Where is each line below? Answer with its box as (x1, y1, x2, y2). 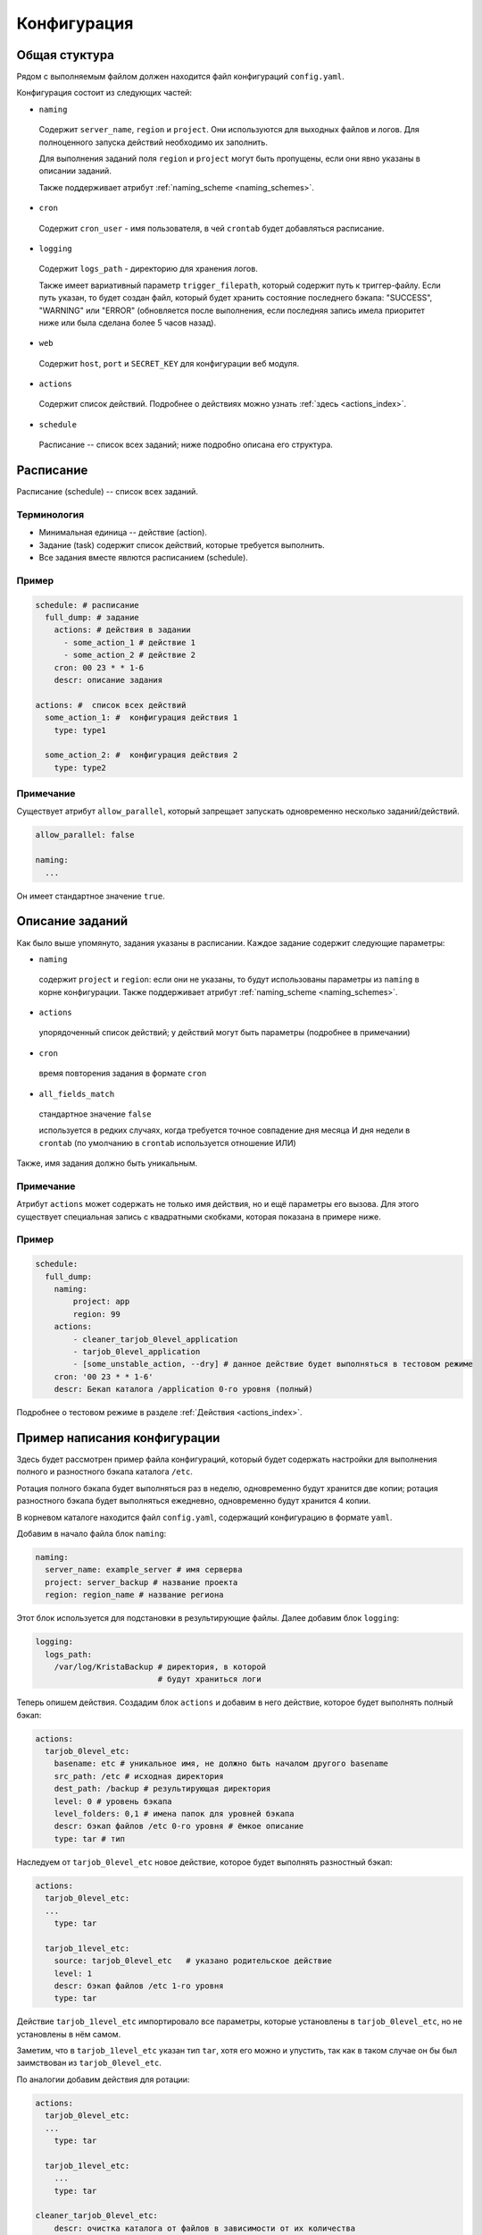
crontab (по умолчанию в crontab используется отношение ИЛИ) (38, 1137, 296, 1148)
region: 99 (72, 1309, 120, 1319)
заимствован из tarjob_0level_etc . (16, 2057, 162, 2069)
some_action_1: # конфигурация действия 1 (45, 713, 238, 723)
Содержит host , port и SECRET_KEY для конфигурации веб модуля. (38, 358, 299, 368)
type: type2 (54, 763, 107, 772)
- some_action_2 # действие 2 (63, 650, 196, 661)
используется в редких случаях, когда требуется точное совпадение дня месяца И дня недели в (38, 1125, 411, 1135)
